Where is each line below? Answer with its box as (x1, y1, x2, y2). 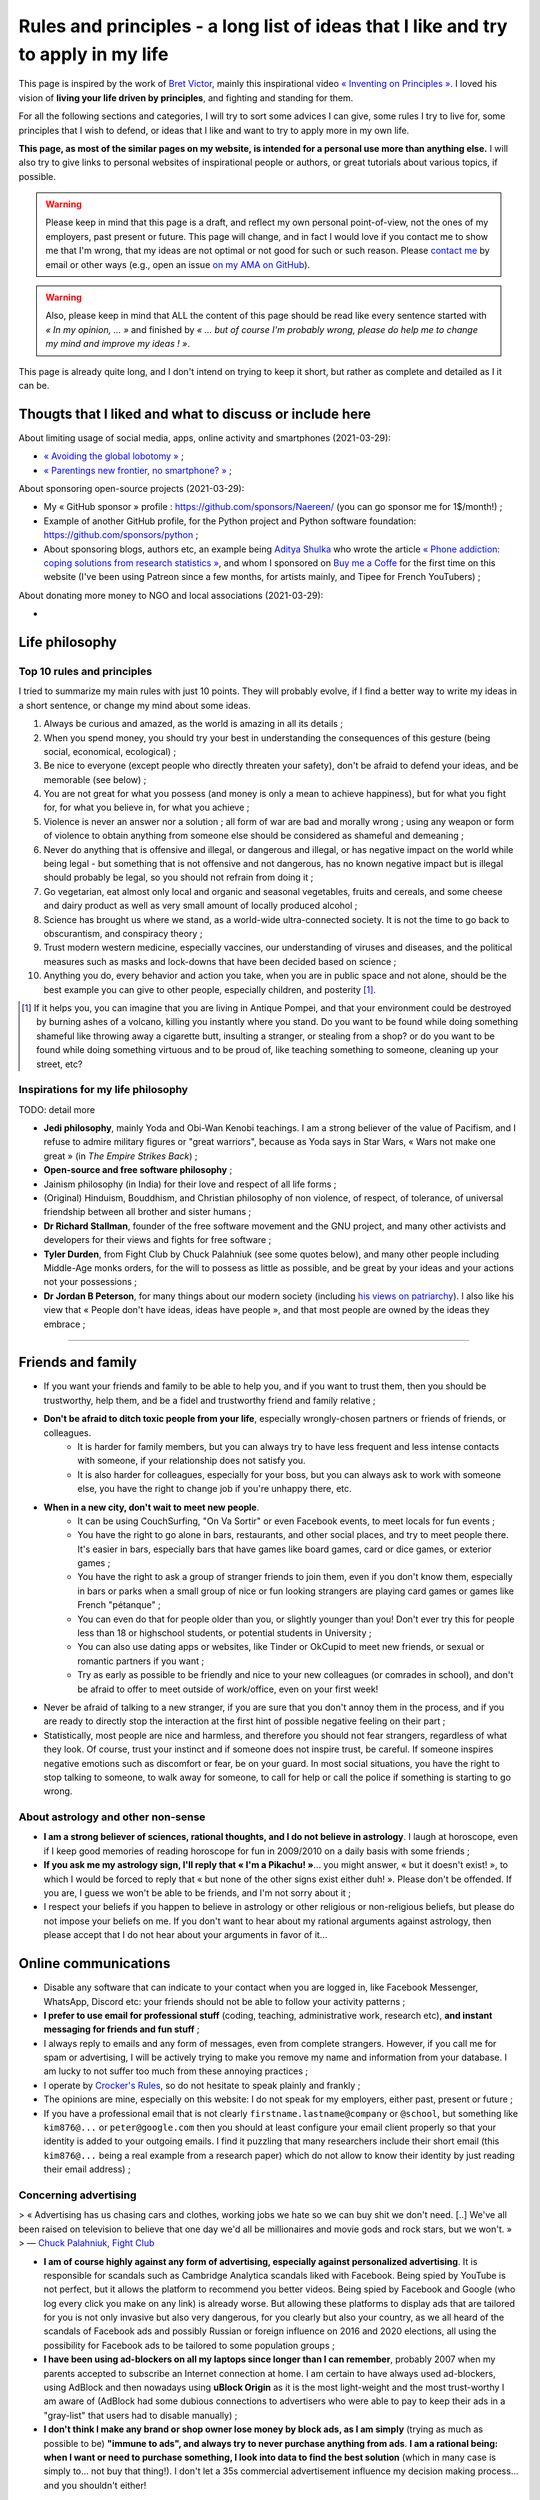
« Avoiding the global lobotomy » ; (43, 450, 184, 462)
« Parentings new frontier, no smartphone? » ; (43, 464, 232, 476)
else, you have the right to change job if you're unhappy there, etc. (77, 1483, 352, 1495)
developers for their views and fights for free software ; (43, 1234, 272, 1246)
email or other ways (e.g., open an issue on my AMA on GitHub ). (45, 258, 310, 270)
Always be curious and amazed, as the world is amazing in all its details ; (43, 718, 344, 730)
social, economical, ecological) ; (43, 745, 177, 757)
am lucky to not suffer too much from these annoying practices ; (43, 2065, 309, 2077)
